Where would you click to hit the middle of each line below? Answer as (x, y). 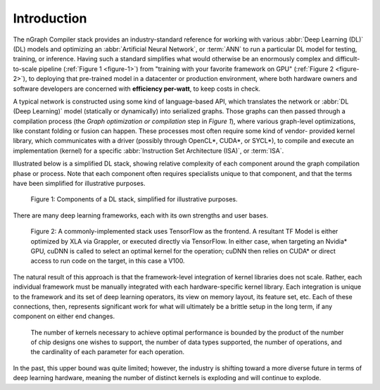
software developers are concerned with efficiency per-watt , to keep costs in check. (137, 89)
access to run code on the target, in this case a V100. (108, 261)
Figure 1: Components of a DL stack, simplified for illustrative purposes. (134, 199)
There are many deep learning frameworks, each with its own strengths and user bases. (141, 215)
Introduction (50, 18)
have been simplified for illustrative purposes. (79, 184)
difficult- (348, 59)
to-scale (25, 69)
